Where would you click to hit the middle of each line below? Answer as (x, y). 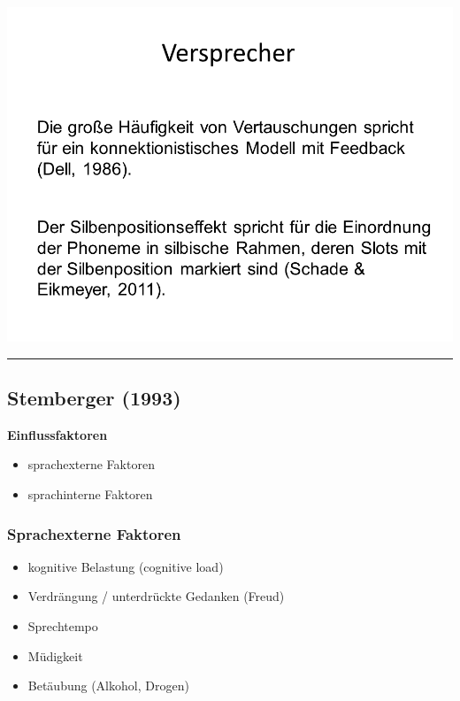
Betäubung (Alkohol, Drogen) (108, 686)
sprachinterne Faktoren (90, 493)
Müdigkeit (55, 655)
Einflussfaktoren (57, 434)
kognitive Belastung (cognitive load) (126, 566)
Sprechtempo (63, 625)
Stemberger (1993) (94, 397)
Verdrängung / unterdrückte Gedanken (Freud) (156, 596)
